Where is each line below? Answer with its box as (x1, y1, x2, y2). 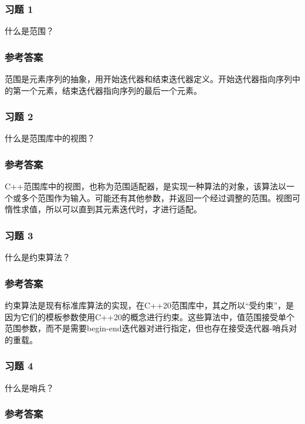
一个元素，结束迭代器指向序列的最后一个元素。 (21, 84, 202, 96)
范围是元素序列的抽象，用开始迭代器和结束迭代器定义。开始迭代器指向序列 (5, 73, 292, 85)
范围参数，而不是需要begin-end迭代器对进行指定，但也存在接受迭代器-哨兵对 (5, 322, 297, 334)
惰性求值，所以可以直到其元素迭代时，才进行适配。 (5, 203, 202, 215)
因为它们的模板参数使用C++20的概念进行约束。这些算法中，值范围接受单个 (5, 310, 294, 323)
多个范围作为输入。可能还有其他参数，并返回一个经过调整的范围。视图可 (21, 191, 300, 203)
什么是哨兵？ (5, 381, 54, 394)
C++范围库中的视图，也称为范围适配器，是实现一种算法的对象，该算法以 (5, 180, 286, 192)
